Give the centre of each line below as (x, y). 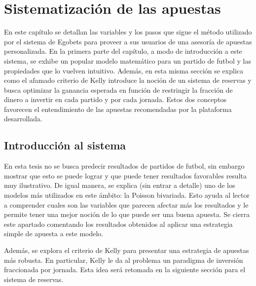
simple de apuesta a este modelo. (54, 233)
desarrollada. (23, 119)
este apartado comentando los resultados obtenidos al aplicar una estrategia (118, 224)
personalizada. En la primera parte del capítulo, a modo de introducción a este (123, 51)
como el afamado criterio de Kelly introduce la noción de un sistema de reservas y (128, 80)
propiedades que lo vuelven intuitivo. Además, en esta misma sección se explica (124, 70)
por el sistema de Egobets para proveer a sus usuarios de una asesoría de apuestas (128, 41)
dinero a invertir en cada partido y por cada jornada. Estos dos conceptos (115, 99)
